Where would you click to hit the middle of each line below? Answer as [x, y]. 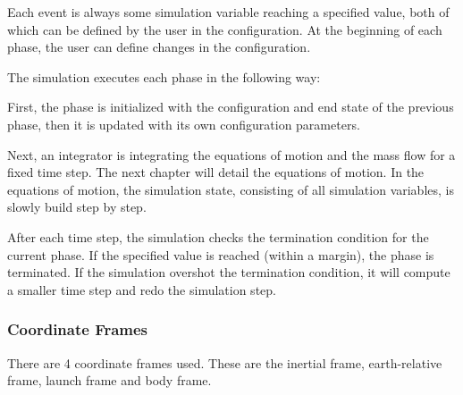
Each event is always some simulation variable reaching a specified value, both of [228, 12]
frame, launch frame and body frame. [109, 380]
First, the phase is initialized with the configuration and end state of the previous [231, 107]
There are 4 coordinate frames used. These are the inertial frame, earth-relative [225, 362]
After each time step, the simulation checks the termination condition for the [218, 236]
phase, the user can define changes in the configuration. [159, 47]
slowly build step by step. [77, 207]
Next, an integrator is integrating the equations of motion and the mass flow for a [231, 154]
